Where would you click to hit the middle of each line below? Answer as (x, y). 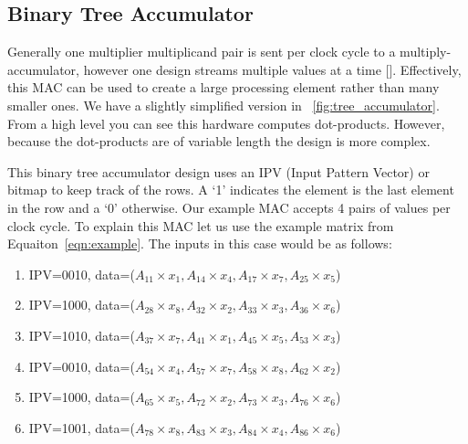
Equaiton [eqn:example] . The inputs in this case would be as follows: (200, 243)
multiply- (426, 52)
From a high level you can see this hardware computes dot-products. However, (226, 123)
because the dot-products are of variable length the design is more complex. (219, 141)
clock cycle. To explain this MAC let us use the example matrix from (201, 225)
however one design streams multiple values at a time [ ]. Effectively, (272, 69)
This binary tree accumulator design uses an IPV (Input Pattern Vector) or (218, 171)
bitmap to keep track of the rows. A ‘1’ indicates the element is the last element (231, 190)
